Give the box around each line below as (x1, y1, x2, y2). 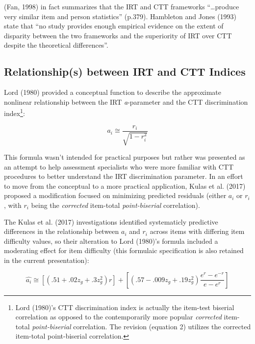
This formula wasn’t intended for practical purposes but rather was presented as (4, 152, 245, 162)
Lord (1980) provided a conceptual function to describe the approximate (4, 87, 222, 97)
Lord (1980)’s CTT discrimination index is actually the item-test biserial (15, 302, 234, 312)
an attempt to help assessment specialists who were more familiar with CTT (4, 161, 234, 172)
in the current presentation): (4, 255, 89, 265)
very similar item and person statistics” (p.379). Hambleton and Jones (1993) (4, 11, 237, 21)
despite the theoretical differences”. (4, 40, 108, 50)
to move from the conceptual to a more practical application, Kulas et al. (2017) (4, 180, 246, 191)
